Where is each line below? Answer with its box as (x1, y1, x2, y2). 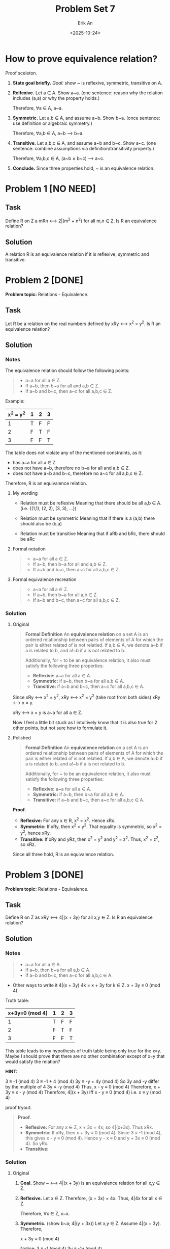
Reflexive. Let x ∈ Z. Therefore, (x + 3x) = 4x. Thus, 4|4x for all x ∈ (20, 1195, 162, 1201)
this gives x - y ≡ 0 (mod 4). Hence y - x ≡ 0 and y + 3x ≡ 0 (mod (25, 1135, 160, 1141)
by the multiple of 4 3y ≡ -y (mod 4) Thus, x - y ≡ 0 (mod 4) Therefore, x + (5, 1083, 161, 1089)
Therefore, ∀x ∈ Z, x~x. (20, 1210, 70, 1216)
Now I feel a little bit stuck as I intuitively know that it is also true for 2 (12, 719, 157, 725)
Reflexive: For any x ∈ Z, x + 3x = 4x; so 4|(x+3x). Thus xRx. (25, 1124, 153, 1130)
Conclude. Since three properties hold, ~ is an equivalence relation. (12, 165, 155, 171)
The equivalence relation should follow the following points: (5, 367, 130, 374)
